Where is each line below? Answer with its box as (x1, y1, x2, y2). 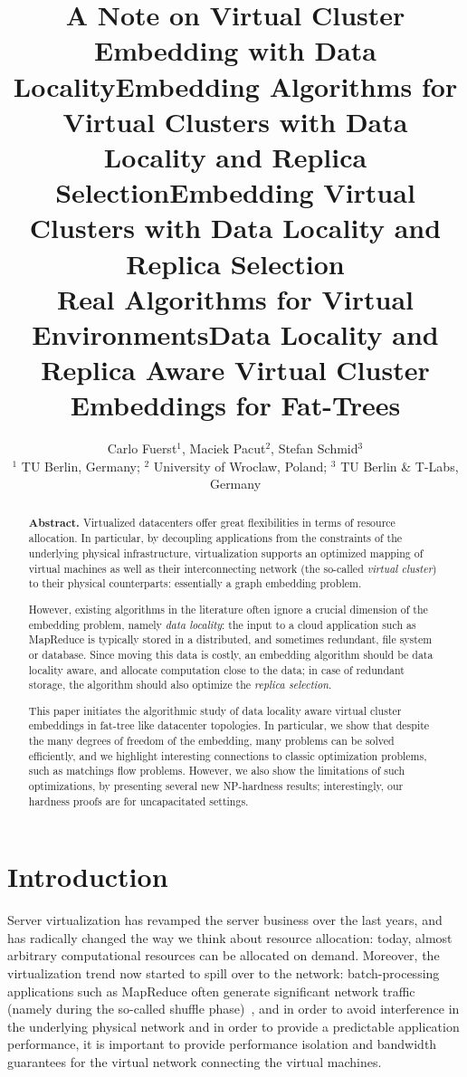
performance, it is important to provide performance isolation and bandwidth (7, 1034, 437, 1053)
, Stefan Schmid (271, 439, 358, 458)
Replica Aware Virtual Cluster (41, 351, 430, 388)
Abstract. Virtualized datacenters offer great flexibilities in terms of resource (28, 514, 396, 530)
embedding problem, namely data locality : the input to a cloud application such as (28, 616, 416, 632)
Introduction (7, 858, 168, 895)
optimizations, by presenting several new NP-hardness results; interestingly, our (28, 778, 404, 794)
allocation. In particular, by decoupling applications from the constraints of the (28, 530, 403, 546)
